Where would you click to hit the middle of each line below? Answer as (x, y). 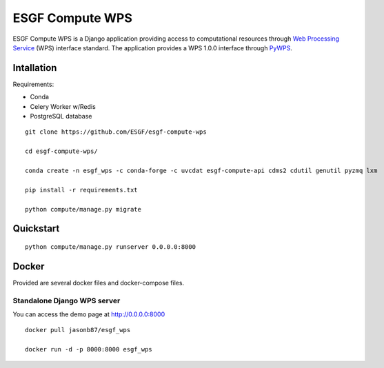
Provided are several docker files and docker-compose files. (99, 283)
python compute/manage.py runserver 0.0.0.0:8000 (111, 247)
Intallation (35, 68)
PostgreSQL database (61, 116)
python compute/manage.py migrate (83, 209)
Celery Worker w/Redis (63, 106)
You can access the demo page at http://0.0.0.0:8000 (89, 314)
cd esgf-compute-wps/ (61, 151)
